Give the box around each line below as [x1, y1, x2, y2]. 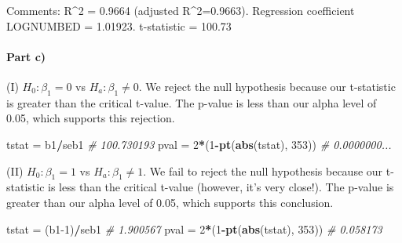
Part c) [6, 48, 46, 64]
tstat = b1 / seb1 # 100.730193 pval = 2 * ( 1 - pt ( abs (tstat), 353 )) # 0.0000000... [6, 136, 392, 152]
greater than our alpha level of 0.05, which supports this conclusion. [6, 194, 334, 210]
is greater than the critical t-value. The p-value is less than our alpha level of [6, 94, 377, 111]
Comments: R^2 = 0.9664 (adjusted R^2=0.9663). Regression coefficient [6, 2, 355, 18]
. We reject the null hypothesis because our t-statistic [138, 78, 396, 94]
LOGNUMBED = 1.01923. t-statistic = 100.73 [6, 17, 232, 34]
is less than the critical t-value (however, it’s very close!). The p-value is [48, 179, 394, 195]
